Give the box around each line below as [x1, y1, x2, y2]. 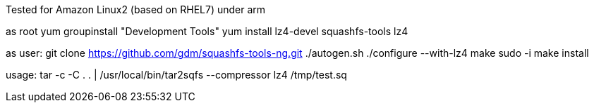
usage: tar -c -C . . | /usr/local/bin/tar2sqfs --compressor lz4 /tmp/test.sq [6, 69, 347, 81]
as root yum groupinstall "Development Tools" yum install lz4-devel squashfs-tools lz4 [6, 25, 408, 37]
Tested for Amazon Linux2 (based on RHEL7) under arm [6, 4, 266, 15]
